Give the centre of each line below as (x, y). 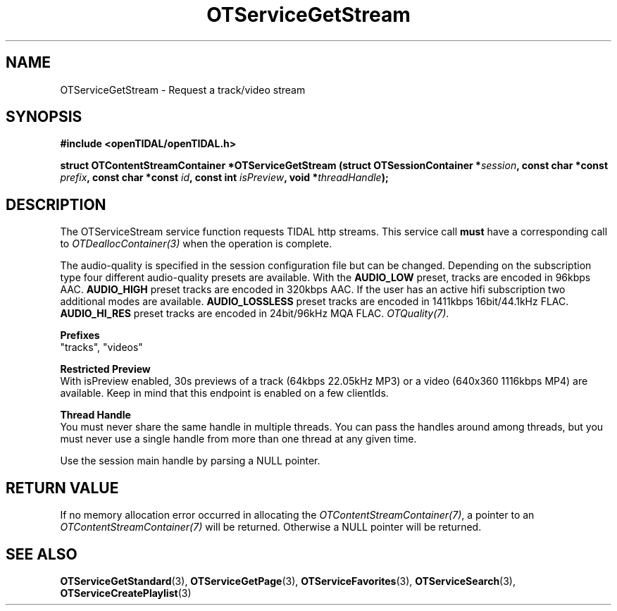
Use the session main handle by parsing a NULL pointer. (190, 461)
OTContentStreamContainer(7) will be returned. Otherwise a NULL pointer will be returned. (271, 527)
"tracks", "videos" (101, 347)
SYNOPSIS (44, 117)
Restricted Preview (105, 369)
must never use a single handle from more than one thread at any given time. (238, 439)
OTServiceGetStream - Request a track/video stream (183, 90)
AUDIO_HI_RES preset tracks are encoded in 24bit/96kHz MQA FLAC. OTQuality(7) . (255, 314)
